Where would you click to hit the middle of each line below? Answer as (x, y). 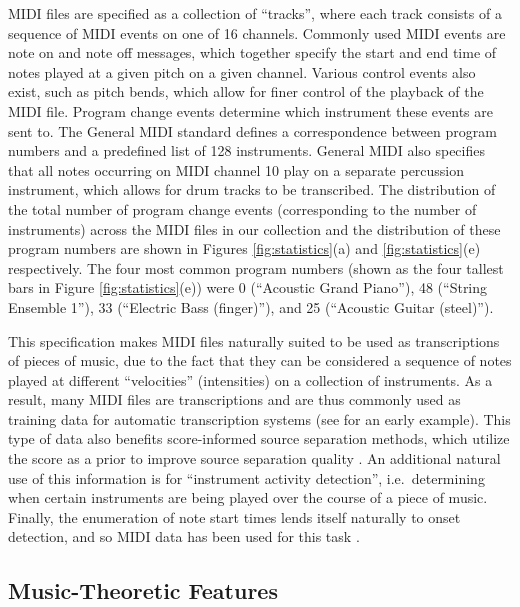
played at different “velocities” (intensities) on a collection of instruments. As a (250, 379)
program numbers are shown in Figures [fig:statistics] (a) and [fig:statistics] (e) (244, 248)
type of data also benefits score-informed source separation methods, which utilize (259, 438)
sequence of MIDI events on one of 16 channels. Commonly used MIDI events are (257, 32)
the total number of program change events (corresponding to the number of (242, 208)
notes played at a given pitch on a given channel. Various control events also (242, 71)
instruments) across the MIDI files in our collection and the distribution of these (254, 228)
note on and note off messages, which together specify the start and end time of (252, 52)
